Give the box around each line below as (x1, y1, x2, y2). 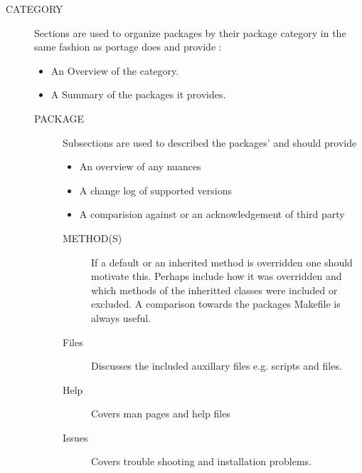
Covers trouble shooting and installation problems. (91, 454, 312, 469)
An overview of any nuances (79, 159, 201, 174)
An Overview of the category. (50, 63, 179, 78)
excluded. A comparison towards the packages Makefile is (91, 296, 341, 311)
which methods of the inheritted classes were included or (91, 282, 338, 297)
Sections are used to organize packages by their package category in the (34, 25, 346, 40)
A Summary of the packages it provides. (50, 87, 226, 102)
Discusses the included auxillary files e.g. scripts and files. (91, 358, 342, 373)
